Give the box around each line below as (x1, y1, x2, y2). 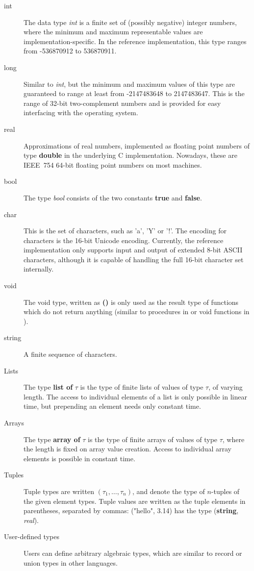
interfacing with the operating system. (24, 107, 138, 118)
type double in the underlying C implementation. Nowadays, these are (24, 150, 237, 160)
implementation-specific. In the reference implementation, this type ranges (24, 36, 247, 46)
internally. (24, 264, 54, 274)
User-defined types (4, 531, 59, 542)
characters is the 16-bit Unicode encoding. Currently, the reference (24, 235, 224, 245)
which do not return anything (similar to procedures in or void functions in (24, 306, 250, 317)
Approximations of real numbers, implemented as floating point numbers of (24, 140, 250, 150)
